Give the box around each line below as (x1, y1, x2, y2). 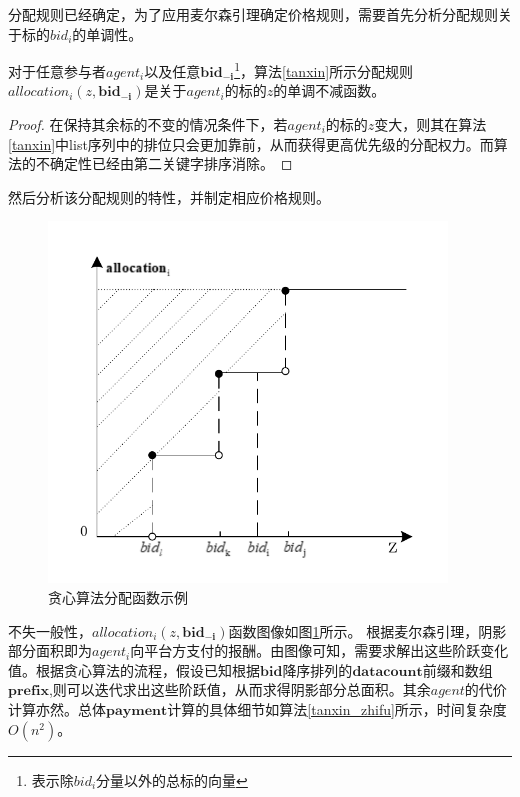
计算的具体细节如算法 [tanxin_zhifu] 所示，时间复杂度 (167, 698, 507, 719)
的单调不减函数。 (273, 80, 386, 101)
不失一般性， (8, 620, 92, 641)
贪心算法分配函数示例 (48, 587, 188, 608)
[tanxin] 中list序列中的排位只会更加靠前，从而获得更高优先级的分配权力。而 (8, 133, 494, 154)
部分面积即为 (8, 640, 92, 661)
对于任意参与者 (8, 60, 106, 81)
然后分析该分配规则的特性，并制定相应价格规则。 (8, 186, 330, 207)
